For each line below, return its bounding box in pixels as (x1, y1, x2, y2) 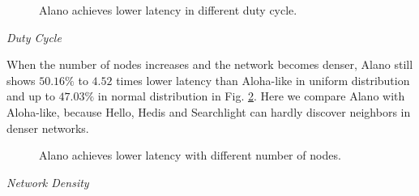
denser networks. (6, 119, 89, 136)
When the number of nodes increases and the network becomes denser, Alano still (6, 56, 413, 73)
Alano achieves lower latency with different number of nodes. (39, 147, 341, 164)
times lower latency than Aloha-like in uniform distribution (116, 71, 410, 88)
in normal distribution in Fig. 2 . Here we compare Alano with (97, 87, 405, 104)
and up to (6, 87, 55, 104)
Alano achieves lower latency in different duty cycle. (39, 2, 297, 18)
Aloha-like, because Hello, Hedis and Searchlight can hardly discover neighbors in (6, 103, 411, 120)
